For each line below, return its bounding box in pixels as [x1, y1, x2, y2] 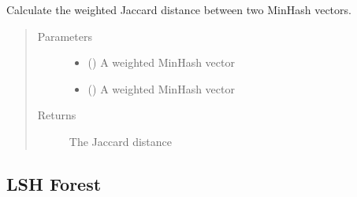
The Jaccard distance [69, 133, 172, 149]
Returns [37, 107, 76, 123]
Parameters [37, 27, 92, 44]
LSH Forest [6, 171, 102, 195]
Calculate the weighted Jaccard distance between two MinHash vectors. [6, 2, 351, 17]
